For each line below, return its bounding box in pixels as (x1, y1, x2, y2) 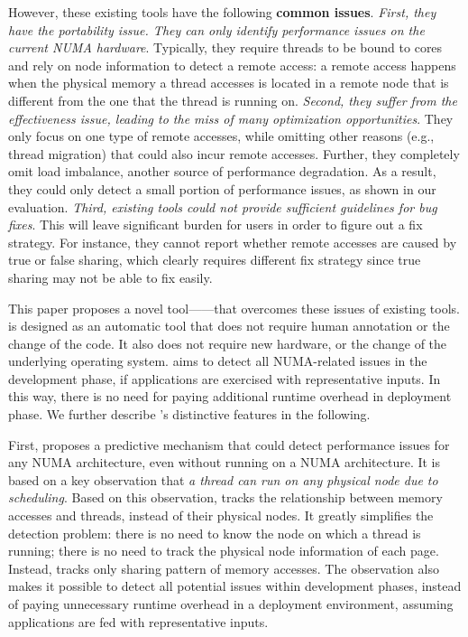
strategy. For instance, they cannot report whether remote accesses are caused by (8, 232, 457, 251)
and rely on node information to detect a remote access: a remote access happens (8, 55, 456, 74)
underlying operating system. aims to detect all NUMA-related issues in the (8, 351, 427, 370)
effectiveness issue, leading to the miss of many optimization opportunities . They (8, 108, 454, 127)
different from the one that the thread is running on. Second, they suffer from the (8, 90, 457, 109)
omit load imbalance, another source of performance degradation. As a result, (8, 162, 436, 181)
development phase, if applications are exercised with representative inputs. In (8, 369, 441, 388)
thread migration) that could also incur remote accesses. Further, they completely (8, 144, 460, 163)
